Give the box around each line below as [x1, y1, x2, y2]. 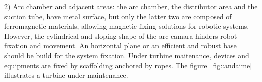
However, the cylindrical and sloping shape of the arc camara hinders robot [4, 30, 237, 41]
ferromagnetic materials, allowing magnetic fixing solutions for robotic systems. [4, 21, 249, 31]
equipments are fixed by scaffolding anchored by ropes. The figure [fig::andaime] [4, 60, 252, 70]
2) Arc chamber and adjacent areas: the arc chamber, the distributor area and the [4, 1, 258, 11]
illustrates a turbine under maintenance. [4, 70, 128, 80]
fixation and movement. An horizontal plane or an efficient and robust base [4, 40, 237, 51]
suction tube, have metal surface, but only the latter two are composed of [4, 11, 232, 21]
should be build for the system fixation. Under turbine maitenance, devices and [4, 50, 249, 60]
